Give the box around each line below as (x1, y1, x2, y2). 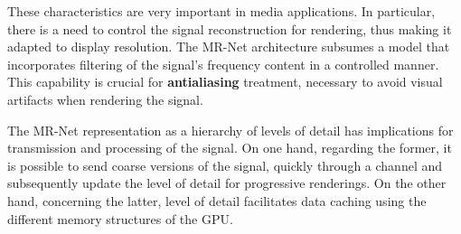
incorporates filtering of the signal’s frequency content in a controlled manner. (7, 54, 439, 73)
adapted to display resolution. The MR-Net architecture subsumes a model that (7, 37, 450, 56)
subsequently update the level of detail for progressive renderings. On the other (7, 173, 447, 192)
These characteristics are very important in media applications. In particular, (7, 2, 436, 20)
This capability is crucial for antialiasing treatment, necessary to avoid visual (7, 72, 443, 91)
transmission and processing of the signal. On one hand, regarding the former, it (7, 138, 452, 157)
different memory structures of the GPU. (7, 209, 233, 228)
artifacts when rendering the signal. (7, 89, 203, 108)
